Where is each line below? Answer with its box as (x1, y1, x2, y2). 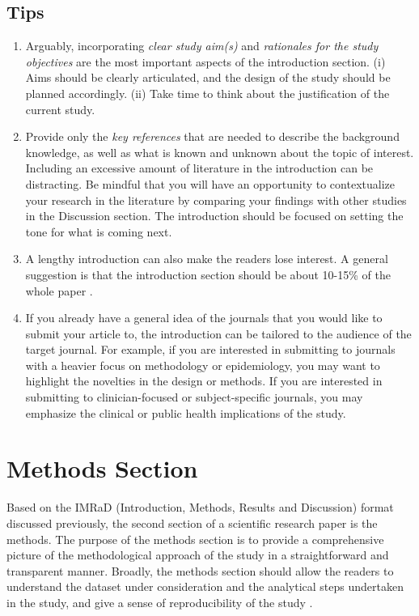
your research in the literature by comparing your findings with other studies (25, 191, 407, 208)
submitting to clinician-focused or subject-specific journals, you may (25, 389, 363, 406)
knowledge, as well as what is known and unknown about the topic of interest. (25, 143, 414, 160)
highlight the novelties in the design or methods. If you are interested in (25, 372, 383, 389)
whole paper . (25, 282, 93, 299)
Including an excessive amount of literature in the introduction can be (25, 159, 374, 176)
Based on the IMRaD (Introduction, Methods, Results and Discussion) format (6, 499, 394, 516)
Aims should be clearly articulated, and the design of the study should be (25, 69, 391, 86)
